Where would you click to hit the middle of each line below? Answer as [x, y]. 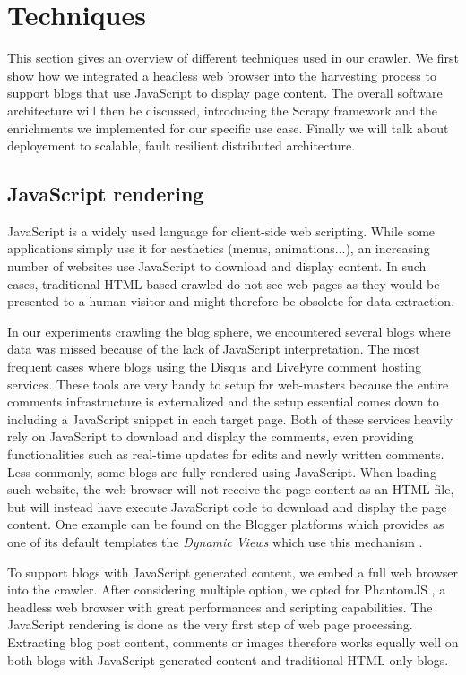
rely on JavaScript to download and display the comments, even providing [211, 436]
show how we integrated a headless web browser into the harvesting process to [222, 75]
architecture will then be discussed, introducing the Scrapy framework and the [222, 110]
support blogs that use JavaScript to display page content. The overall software [225, 93]
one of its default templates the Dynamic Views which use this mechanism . [215, 541]
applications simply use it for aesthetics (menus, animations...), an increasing [219, 248]
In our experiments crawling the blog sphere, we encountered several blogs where [229, 331]
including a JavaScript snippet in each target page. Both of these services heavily [230, 419]
